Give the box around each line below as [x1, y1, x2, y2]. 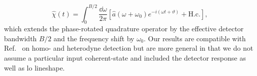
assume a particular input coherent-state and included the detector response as [4, 53, 246, 63]
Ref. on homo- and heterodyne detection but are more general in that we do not [4, 43, 253, 53]
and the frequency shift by [53, 33, 134, 43]
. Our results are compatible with [143, 33, 246, 43]
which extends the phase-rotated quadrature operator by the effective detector [4, 23, 244, 34]
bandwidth [4, 33, 37, 43]
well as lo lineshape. [4, 62, 65, 73]
